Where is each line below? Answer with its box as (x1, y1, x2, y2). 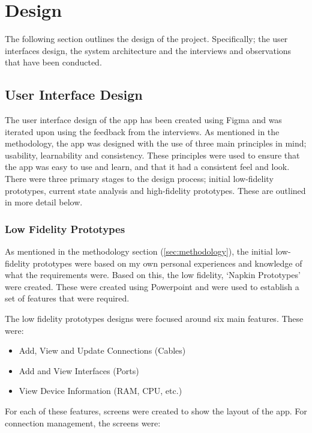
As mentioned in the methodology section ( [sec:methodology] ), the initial (5, 245, 273, 258)
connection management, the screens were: (5, 416, 161, 429)
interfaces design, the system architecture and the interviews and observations (5, 44, 292, 56)
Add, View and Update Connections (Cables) (19, 344, 186, 357)
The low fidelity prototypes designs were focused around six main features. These (5, 312, 304, 325)
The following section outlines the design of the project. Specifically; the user (5, 32, 288, 45)
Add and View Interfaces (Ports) (19, 364, 139, 377)
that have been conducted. (5, 56, 102, 68)
